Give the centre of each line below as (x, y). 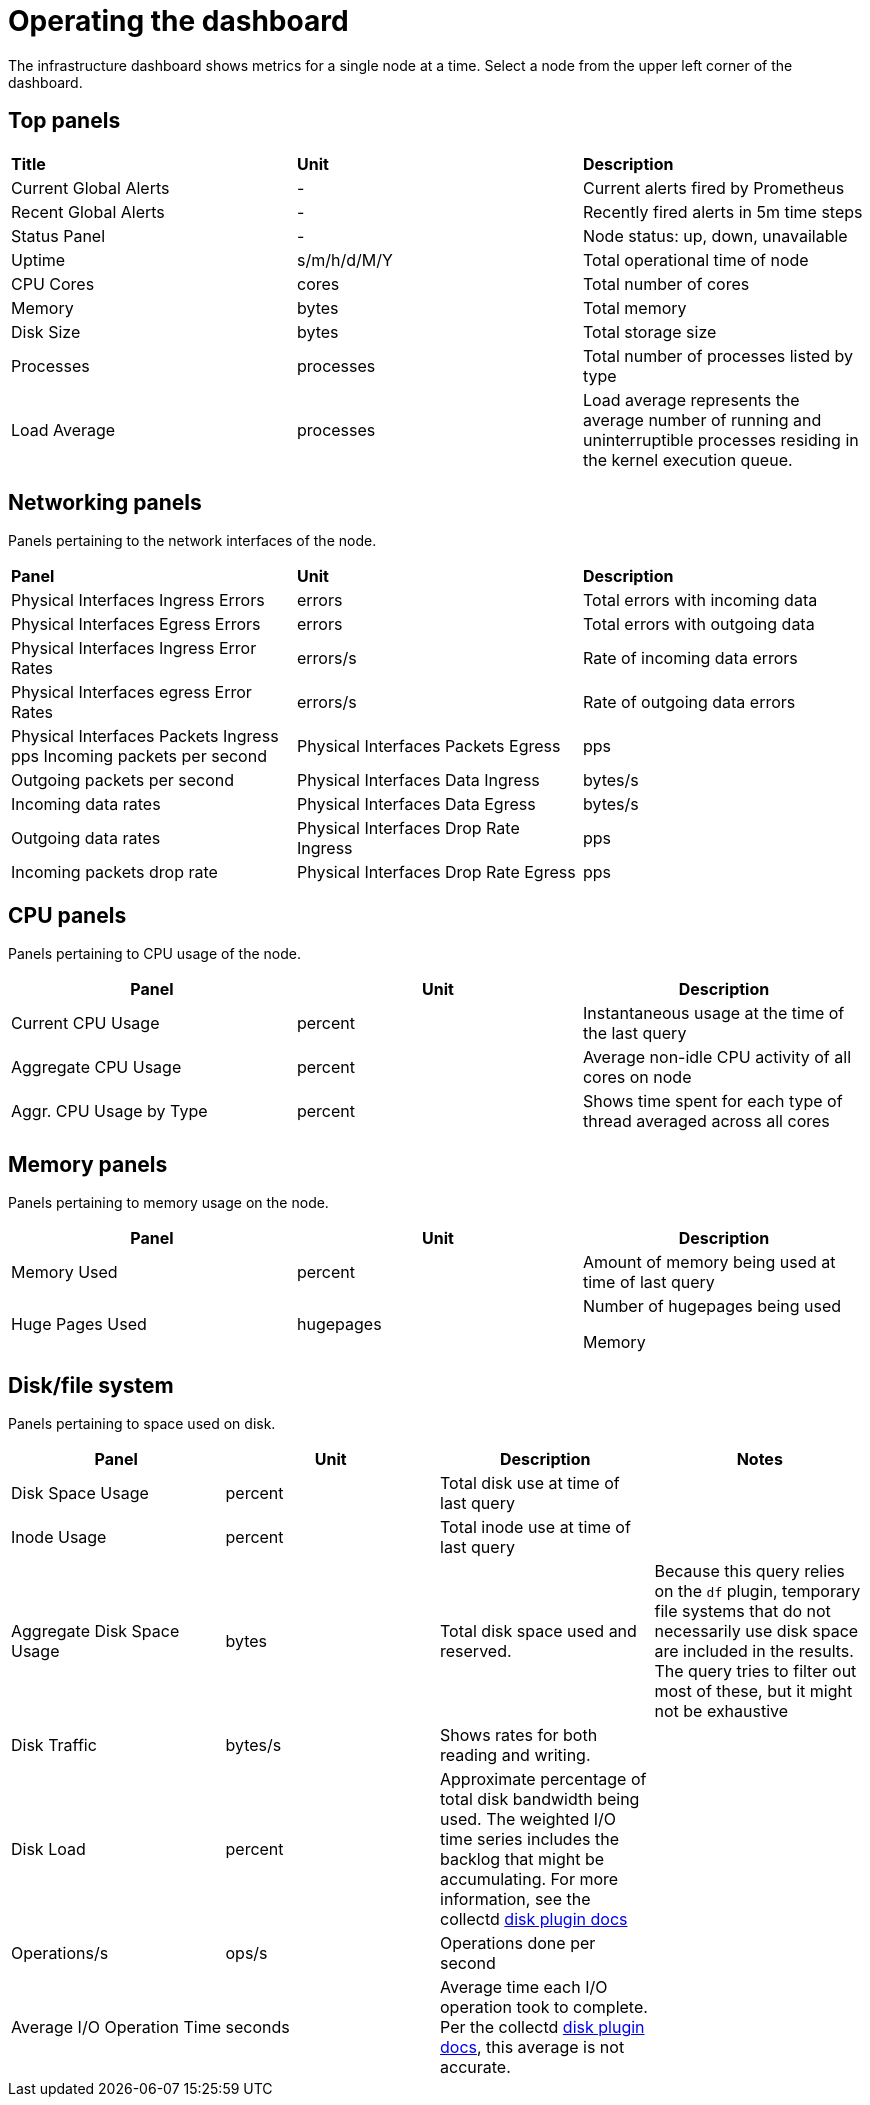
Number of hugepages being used (712, 1306)
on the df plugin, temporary (757, 1590)
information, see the (515, 1898)
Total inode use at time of (535, 1526)
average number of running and (702, 419)
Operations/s (60, 1952)
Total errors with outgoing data (698, 624)
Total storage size (649, 331)
